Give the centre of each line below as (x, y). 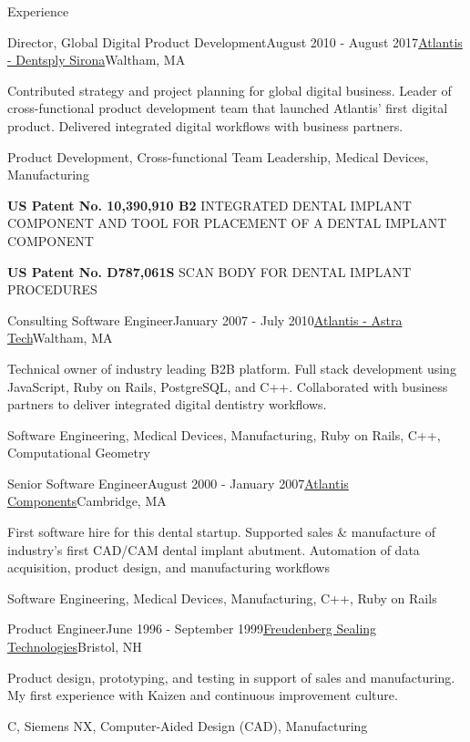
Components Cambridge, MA (87, 501)
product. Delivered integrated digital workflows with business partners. (205, 125)
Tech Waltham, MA (60, 338)
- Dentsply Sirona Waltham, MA (97, 60)
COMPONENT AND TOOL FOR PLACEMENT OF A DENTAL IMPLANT (227, 223)
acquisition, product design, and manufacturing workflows (169, 567)
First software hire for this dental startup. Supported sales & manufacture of (221, 532)
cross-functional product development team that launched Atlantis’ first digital (228, 108)
